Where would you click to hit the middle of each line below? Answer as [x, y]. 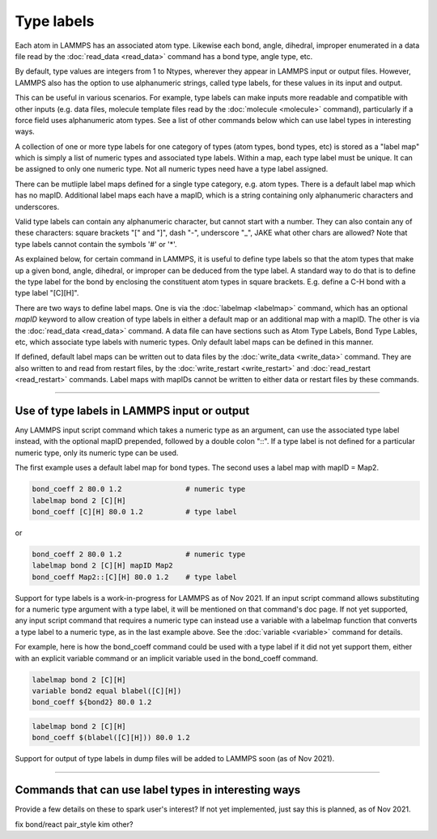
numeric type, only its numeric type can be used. [97, 453]
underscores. [37, 207]
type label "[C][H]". [47, 293]
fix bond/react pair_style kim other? [74, 824]
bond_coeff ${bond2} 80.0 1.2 [92, 702]
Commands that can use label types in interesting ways [158, 790]
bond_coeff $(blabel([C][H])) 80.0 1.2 [111, 738]
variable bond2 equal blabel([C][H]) [107, 691]
